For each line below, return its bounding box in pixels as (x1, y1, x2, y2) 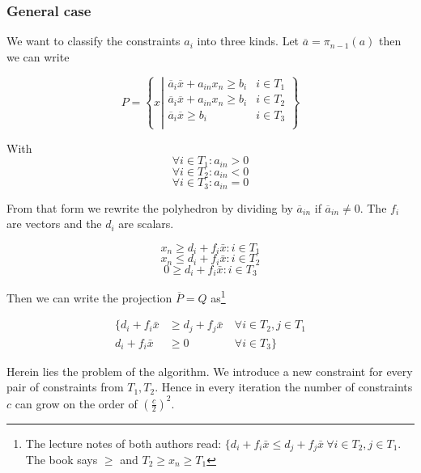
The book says (25, 450, 98, 467)
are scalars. (118, 215, 174, 232)
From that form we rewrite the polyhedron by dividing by (6, 199, 293, 216)
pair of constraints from (6, 378, 124, 395)
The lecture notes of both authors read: (25, 434, 222, 451)
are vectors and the (6, 215, 102, 232)
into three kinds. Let (197, 32, 300, 49)
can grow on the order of (15, 395, 138, 412)
